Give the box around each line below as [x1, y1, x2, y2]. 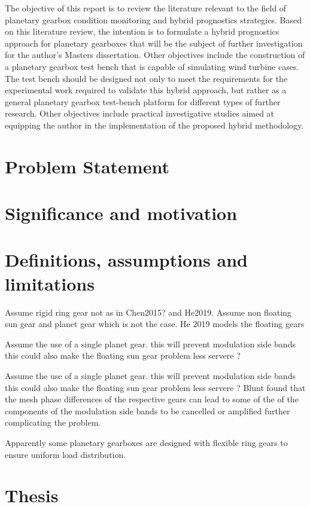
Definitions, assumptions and [5, 248, 248, 272]
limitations [5, 271, 95, 295]
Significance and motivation [5, 201, 238, 225]
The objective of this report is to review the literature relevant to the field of [5, 2, 287, 14]
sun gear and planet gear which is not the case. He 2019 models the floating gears [5, 317, 305, 330]
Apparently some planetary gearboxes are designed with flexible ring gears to [5, 436, 288, 448]
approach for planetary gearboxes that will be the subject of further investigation [5, 36, 303, 49]
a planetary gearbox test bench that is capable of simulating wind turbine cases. [5, 60, 299, 72]
